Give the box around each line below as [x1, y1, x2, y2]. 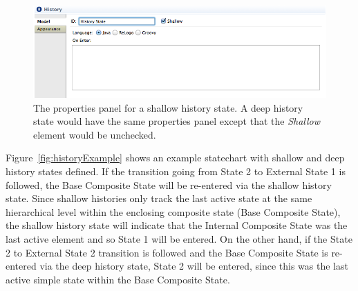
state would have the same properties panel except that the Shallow [33, 114, 321, 128]
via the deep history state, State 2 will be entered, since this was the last [39, 259, 348, 273]
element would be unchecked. [33, 127, 156, 141]
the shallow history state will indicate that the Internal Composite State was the [6, 218, 348, 232]
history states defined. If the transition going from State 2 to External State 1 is [6, 163, 346, 178]
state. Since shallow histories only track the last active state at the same [6, 191, 312, 205]
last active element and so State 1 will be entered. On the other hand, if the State [6, 231, 352, 245]
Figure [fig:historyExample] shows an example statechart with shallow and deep [6, 150, 345, 165]
